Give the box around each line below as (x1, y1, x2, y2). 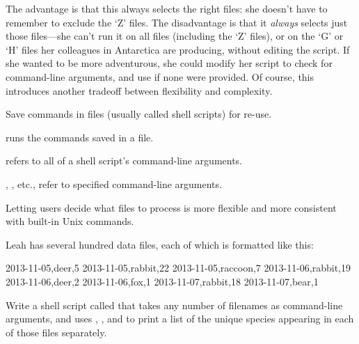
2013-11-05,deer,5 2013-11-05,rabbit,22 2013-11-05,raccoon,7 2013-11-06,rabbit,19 (6, 260, 351, 275)
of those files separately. (6, 325, 107, 339)
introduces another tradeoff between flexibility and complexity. (6, 83, 273, 97)
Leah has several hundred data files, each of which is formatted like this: (6, 237, 314, 251)
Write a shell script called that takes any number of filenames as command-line (6, 297, 343, 312)
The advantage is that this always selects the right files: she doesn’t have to (6, 1, 328, 15)
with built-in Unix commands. (6, 214, 134, 228)
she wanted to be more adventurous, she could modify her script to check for (6, 56, 333, 70)
